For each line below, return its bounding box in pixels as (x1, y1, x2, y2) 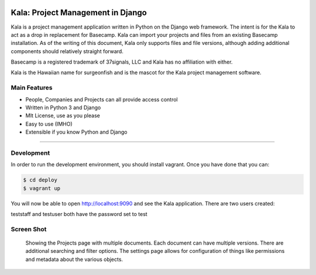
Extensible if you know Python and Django (25, 128, 128, 135)
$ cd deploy (23, 177, 58, 183)
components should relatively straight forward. (11, 47, 124, 55)
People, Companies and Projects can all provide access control (25, 96, 178, 103)
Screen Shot (11, 225, 47, 233)
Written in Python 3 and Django (25, 104, 101, 111)
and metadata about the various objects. (25, 256, 123, 263)
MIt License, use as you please (25, 112, 101, 119)
